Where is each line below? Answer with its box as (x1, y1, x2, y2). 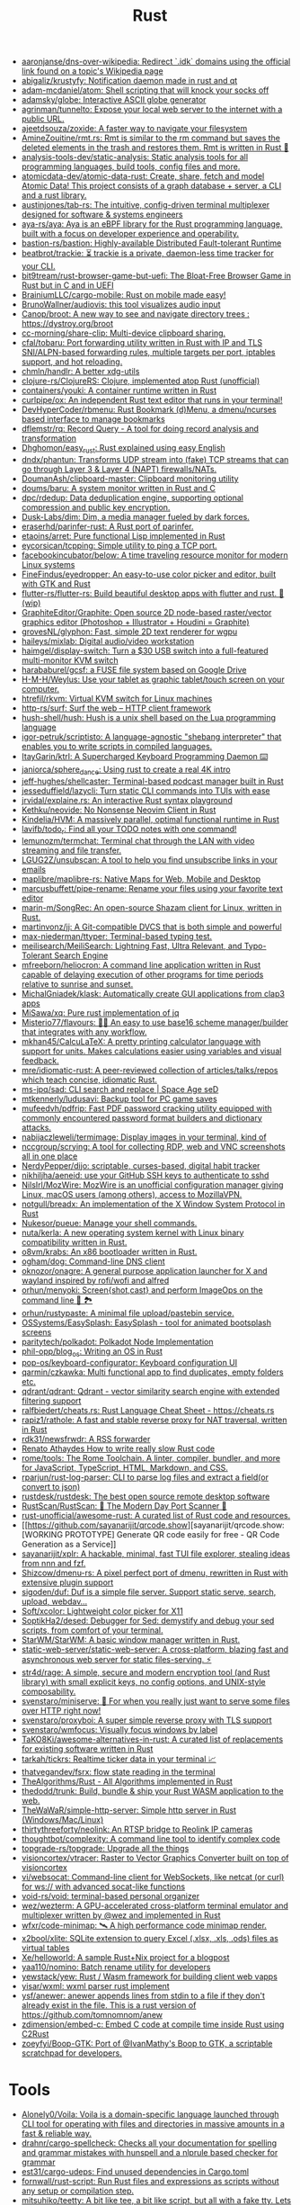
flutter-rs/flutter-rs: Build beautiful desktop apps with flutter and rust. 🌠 (21, 587, 285, 598)
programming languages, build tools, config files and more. (21, 161, 241, 172)
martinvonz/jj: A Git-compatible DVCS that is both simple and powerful (21, 921, 282, 932)
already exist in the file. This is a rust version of (21, 2000, 197, 2011)
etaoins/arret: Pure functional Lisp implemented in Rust (21, 530, 225, 541)
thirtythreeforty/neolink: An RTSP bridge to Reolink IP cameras (21, 1824, 253, 1835)
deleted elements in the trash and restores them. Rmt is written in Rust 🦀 (21, 142, 289, 153)
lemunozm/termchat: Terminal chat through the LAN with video (21, 835, 255, 846)
